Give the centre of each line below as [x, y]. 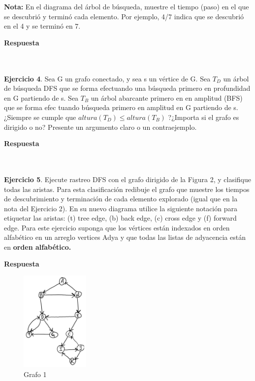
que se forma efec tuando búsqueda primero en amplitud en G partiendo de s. [121, 107]
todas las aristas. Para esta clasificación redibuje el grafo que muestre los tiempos [127, 189]
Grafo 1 [35, 374]
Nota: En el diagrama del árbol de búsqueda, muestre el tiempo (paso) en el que [127, 6]
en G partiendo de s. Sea [41, 97]
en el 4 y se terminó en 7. [42, 26]
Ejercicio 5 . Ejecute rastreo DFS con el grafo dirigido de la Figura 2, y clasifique [127, 179]
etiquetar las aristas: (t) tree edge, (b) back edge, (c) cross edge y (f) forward [120, 218]
